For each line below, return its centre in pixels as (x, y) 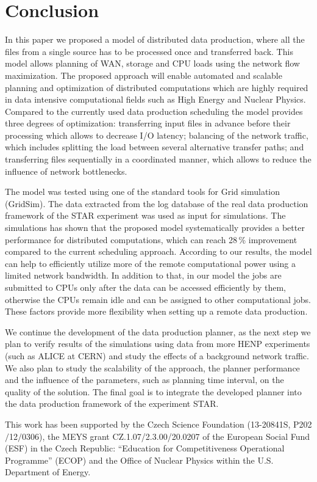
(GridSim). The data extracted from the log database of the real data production (157, 203)
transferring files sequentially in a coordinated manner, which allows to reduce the (158, 159)
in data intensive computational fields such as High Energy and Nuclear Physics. (155, 99)
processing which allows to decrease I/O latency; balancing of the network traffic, (157, 135)
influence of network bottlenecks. (66, 171)
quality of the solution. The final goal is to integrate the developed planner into (153, 391)
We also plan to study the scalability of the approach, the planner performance (152, 367)
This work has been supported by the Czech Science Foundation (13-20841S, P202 (158, 424)
